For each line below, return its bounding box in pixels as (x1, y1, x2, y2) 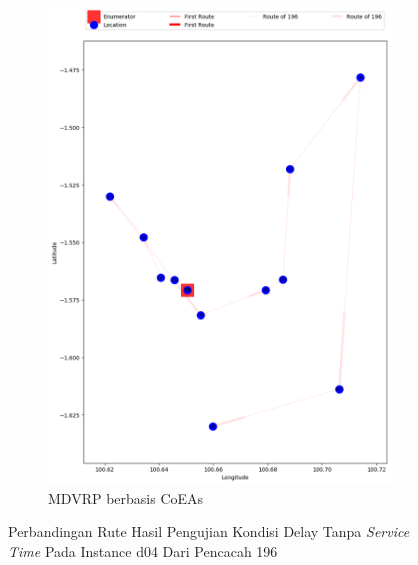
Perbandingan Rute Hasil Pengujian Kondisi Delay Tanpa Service (8, 521, 410, 542)
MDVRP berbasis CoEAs (48, 487, 204, 508)
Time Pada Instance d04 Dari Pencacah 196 (8, 540, 278, 561)
